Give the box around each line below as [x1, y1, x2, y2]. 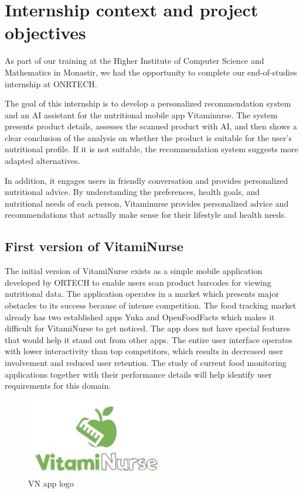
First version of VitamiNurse [5, 237, 183, 255]
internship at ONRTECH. [5, 77, 97, 90]
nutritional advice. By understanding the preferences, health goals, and [5, 186, 260, 198]
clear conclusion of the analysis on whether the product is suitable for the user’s [5, 131, 292, 143]
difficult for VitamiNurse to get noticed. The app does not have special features [5, 322, 290, 334]
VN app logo [28, 477, 74, 489]
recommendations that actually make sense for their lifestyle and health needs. [5, 208, 287, 221]
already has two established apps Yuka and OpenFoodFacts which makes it [5, 310, 275, 323]
